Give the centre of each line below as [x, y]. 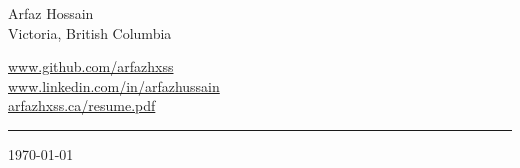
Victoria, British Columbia [90, 32]
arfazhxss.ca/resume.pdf [82, 105]
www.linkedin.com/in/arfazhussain [114, 85]
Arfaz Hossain [51, 13]
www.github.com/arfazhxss [91, 66]
